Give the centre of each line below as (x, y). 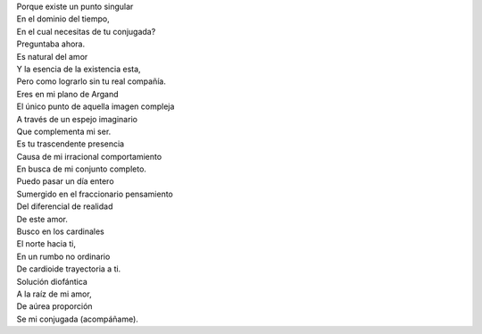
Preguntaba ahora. (50, 44)
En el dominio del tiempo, (63, 19)
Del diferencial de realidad (65, 206)
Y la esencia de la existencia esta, (79, 69)
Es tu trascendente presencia (71, 144)
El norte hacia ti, (46, 244)
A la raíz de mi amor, (54, 294)
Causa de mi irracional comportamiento (89, 156)
